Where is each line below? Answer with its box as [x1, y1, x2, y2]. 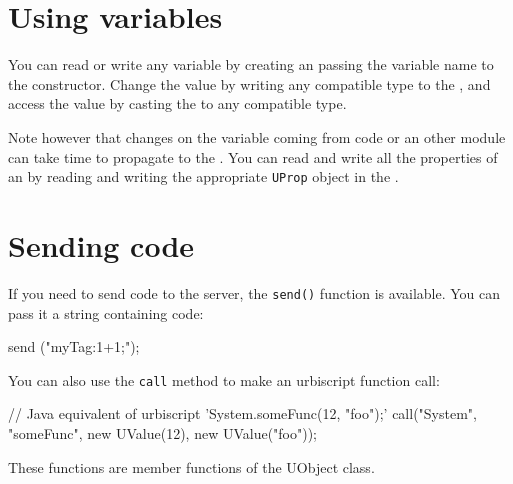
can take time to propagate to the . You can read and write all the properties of [8, 146, 498, 167]
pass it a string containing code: [8, 302, 204, 323]
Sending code [8, 224, 195, 265]
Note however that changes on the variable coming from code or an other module [8, 126, 506, 147]
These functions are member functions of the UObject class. [8, 456, 375, 477]
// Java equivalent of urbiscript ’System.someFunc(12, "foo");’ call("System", [8, 403, 477, 424]
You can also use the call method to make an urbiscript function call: [8, 369, 440, 390]
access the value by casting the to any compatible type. [8, 93, 347, 114]
